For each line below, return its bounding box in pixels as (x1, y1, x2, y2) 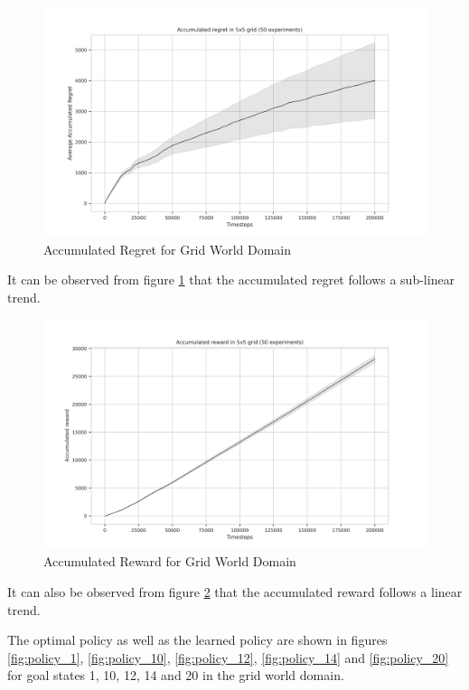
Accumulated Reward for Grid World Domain (43, 552, 296, 571)
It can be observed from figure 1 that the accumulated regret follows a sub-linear (7, 270, 455, 289)
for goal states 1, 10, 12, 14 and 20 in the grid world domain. (7, 666, 344, 685)
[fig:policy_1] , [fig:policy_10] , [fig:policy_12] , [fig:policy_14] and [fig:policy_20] (7, 648, 449, 667)
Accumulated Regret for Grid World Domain (43, 239, 292, 258)
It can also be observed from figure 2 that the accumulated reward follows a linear (7, 583, 463, 601)
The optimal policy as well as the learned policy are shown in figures (7, 630, 388, 649)
